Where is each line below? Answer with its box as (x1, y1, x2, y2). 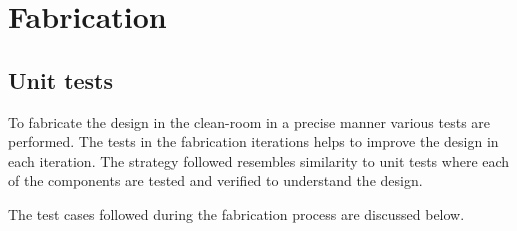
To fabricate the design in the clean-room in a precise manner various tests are (8, 111, 491, 132)
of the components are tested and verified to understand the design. (8, 170, 423, 191)
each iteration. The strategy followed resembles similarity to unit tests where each (8, 150, 510, 171)
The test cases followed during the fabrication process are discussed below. (8, 203, 465, 224)
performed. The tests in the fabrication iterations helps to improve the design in (8, 131, 499, 152)
